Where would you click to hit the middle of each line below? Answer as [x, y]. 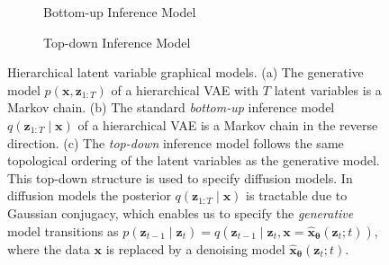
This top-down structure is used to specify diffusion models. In [180, 177]
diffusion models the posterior [89, 195]
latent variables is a [328, 89]
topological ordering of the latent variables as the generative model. [194, 160]
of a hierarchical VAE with [185, 89]
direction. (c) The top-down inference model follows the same [176, 142]
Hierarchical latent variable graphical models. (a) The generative [185, 72]
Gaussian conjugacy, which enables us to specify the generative [181, 212]
